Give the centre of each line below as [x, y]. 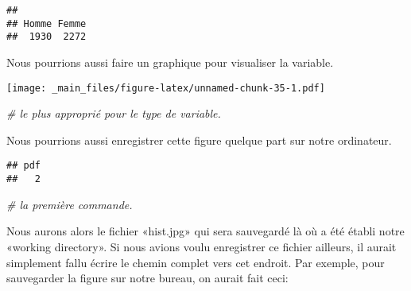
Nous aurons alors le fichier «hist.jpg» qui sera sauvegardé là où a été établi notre [205, 231]
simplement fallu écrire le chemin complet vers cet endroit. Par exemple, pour [196, 262]
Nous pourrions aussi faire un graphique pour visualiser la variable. [170, 62]
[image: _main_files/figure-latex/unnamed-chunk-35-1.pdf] [166, 88]
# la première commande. [70, 204]
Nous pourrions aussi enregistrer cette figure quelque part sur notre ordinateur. [199, 140]
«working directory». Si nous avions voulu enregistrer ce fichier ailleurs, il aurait [202, 246]
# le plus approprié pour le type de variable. [114, 113]
